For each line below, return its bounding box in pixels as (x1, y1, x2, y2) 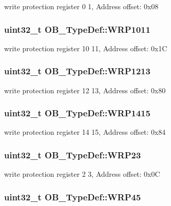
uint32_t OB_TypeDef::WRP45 (4, 190, 141, 203)
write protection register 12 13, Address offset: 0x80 (4, 85, 166, 95)
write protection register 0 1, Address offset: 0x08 (4, 1, 159, 11)
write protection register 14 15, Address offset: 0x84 (4, 127, 166, 137)
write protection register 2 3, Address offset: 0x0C (4, 169, 160, 179)
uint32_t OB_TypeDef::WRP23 (4, 148, 141, 161)
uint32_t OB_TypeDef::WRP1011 (4, 23, 151, 35)
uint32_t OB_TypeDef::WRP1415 (4, 107, 151, 119)
